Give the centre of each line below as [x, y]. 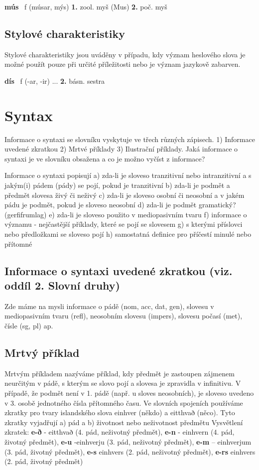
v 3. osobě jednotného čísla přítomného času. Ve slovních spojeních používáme [124, 402]
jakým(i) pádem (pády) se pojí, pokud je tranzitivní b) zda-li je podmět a [117, 185]
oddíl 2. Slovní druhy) [62, 285]
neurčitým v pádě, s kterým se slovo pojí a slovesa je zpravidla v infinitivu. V [123, 383]
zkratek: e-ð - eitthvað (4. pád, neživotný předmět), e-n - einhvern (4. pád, [120, 432]
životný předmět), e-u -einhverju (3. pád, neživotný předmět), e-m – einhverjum [128, 441]
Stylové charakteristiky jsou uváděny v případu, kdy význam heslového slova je [125, 54]
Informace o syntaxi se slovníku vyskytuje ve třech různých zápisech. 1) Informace [130, 139]
